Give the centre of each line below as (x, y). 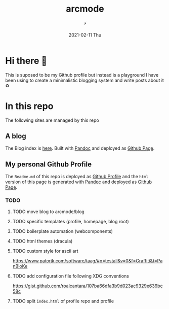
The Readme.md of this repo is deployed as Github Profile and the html (77, 177)
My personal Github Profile (49, 164)
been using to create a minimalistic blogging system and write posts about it (85, 80)
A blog (16, 136)
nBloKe (20, 266)
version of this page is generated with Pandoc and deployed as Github (78, 182)
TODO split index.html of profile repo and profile (63, 301)
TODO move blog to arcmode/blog (48, 212)
